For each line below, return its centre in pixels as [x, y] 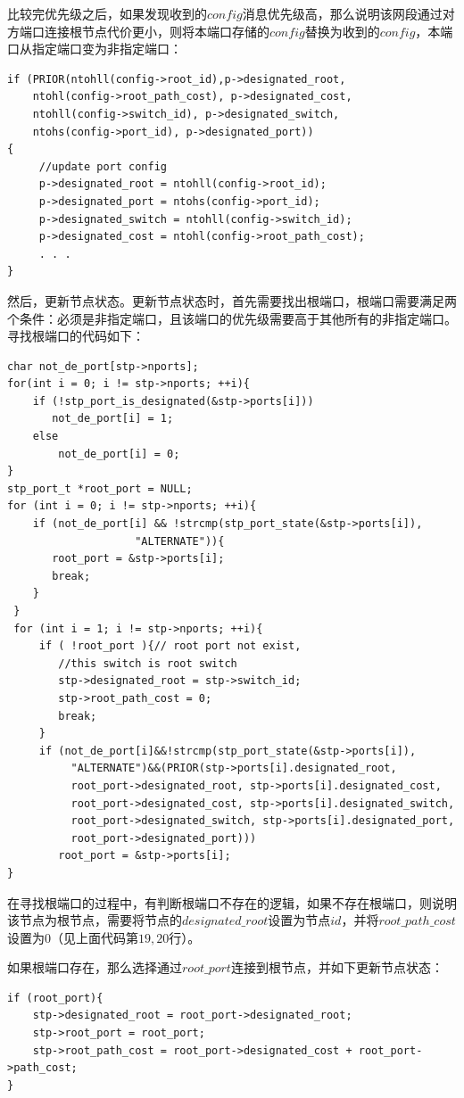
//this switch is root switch [148, 663]
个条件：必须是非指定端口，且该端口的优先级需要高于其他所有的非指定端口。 [232, 318]
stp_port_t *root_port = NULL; [100, 488]
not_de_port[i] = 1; [113, 419]
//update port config [103, 166]
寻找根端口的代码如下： [76, 336]
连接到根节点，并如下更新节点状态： [337, 967]
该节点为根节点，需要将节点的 [95, 920]
